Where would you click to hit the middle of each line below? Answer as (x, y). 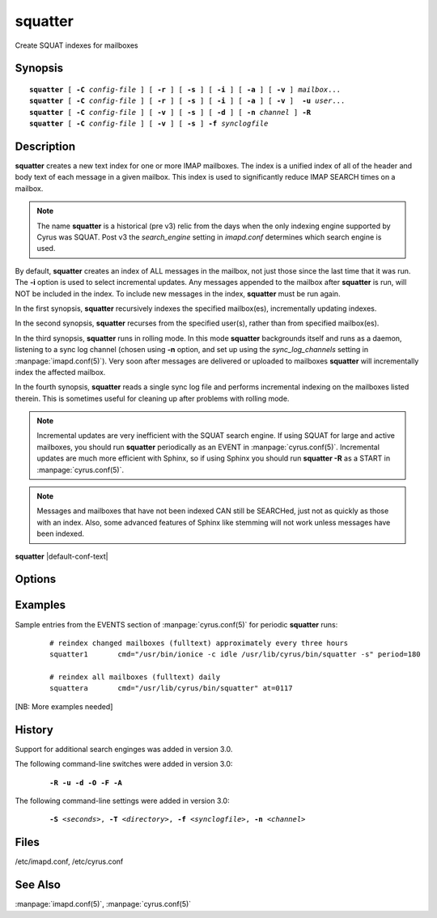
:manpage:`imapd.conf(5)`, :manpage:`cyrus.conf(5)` (103, 904)
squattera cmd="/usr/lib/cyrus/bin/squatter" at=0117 (171, 688)
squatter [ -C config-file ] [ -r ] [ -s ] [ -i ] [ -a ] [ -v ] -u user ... (187, 101)
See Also (38, 885)
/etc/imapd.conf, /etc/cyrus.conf (69, 861)
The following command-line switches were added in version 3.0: (124, 764)
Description (45, 146)
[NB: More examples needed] (64, 706)
